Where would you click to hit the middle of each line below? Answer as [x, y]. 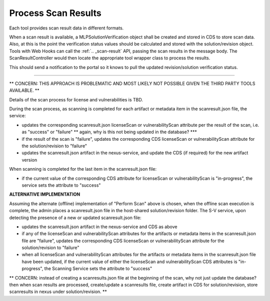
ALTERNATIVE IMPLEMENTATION [45, 194]
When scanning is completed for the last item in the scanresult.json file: [83, 169]
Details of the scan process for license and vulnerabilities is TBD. [76, 99]
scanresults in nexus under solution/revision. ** [58, 292]
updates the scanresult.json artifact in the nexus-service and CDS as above [99, 227]
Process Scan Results [55, 13]
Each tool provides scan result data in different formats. [66, 28]
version [29, 160]
